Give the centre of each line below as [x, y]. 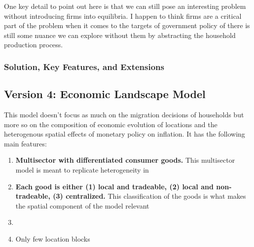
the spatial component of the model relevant [82, 205]
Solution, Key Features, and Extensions [84, 66]
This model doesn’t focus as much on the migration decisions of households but [124, 115]
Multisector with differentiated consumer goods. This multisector [125, 160]
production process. [34, 45]
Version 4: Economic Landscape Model [105, 94]
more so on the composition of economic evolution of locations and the [111, 124]
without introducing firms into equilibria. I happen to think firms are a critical [123, 16]
